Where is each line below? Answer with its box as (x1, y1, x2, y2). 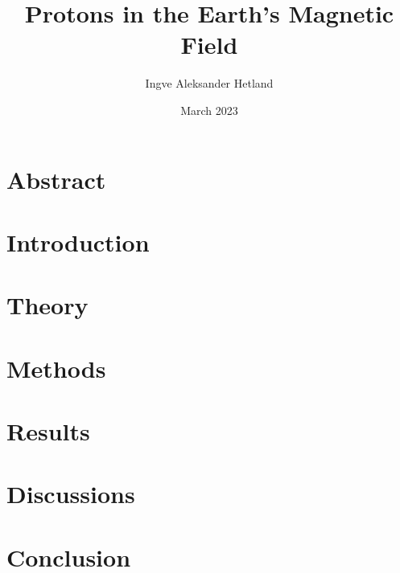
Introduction (6, 225, 150, 258)
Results (6, 415, 90, 447)
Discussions (6, 477, 135, 510)
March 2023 (180, 101, 238, 118)
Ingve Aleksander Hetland (145, 75, 274, 92)
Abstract (6, 162, 106, 195)
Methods (6, 351, 106, 384)
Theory (6, 289, 89, 321)
